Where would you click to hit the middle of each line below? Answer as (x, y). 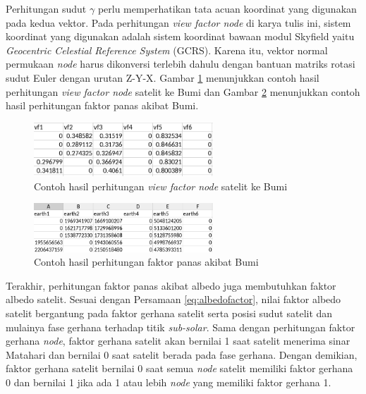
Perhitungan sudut (46, 8)
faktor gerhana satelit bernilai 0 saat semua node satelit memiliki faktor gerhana (179, 368)
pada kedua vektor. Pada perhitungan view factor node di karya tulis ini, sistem (178, 22)
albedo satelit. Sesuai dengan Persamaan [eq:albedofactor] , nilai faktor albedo (173, 299)
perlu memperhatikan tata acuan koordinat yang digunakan (227, 8)
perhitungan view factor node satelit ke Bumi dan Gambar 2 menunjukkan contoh (183, 91)
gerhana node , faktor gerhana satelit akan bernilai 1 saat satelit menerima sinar (178, 341)
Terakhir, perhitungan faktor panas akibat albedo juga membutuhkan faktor (171, 285)
